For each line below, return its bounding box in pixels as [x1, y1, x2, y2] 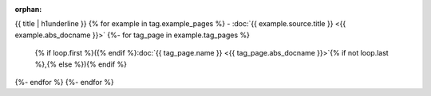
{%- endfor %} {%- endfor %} [14, 77, 115, 86]
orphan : [14, 5, 42, 13]
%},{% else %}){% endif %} [34, 60, 128, 69]
